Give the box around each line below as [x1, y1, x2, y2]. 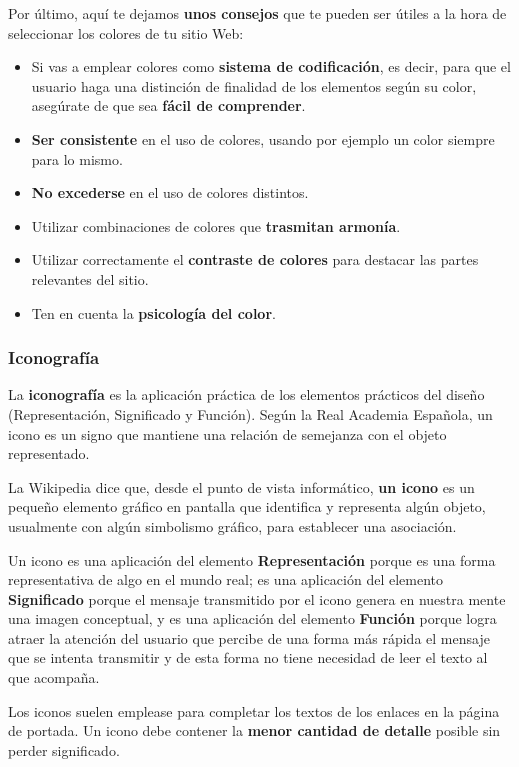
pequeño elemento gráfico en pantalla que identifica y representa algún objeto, [8, 496, 486, 517]
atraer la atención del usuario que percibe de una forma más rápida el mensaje [8, 627, 490, 648]
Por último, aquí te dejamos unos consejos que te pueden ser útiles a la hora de [8, 3, 507, 23]
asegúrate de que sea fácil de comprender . [31, 95, 306, 116]
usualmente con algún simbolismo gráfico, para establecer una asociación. [8, 515, 457, 536]
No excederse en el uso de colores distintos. [31, 182, 309, 203]
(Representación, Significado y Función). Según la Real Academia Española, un [8, 403, 493, 424]
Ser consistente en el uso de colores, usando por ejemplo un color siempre [31, 128, 495, 149]
